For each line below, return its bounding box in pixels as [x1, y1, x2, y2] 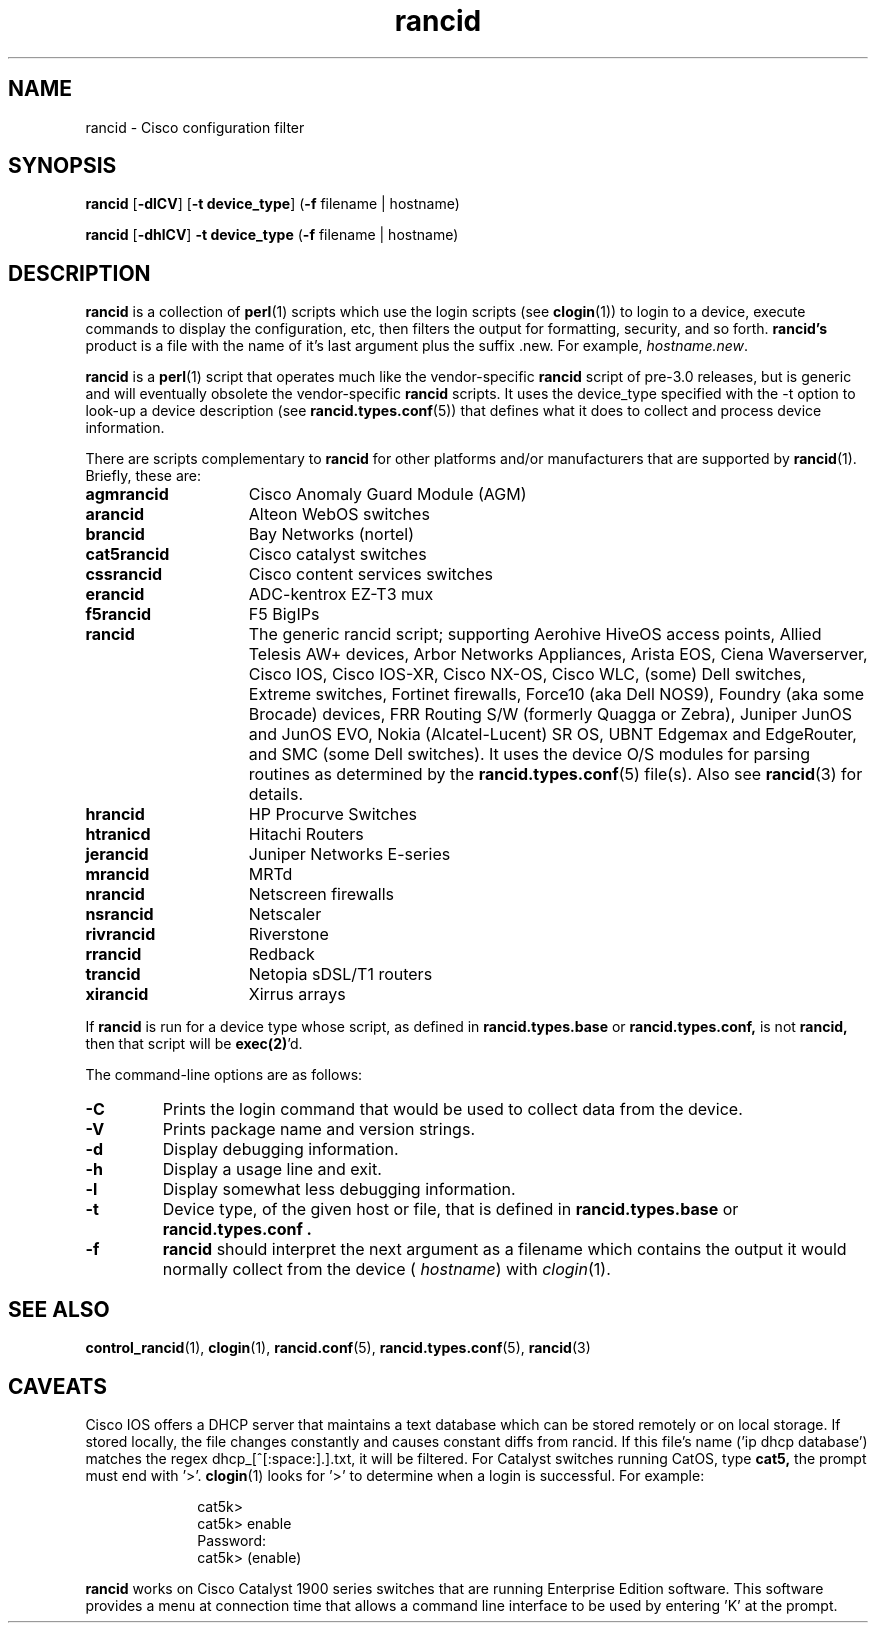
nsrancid [85, 904, 154, 925]
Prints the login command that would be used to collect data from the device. [162, 1099, 743, 1120]
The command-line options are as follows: [85, 1066, 363, 1084]
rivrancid [85, 924, 156, 945]
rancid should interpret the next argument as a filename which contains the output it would [162, 1239, 847, 1260]
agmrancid [85, 484, 169, 505]
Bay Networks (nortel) [248, 524, 415, 545]
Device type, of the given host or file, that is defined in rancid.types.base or [162, 1199, 739, 1220]
